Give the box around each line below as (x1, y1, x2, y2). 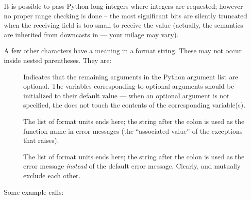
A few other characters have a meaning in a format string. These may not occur (4, 46, 242, 56)
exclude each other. (23, 170, 81, 180)
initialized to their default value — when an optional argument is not (23, 90, 230, 100)
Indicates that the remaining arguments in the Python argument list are (23, 71, 238, 81)
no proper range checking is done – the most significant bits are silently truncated (4, 10, 248, 20)
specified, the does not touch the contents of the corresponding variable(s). (23, 100, 246, 110)
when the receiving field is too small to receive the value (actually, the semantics (4, 20, 243, 30)
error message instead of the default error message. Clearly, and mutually (23, 161, 241, 171)
